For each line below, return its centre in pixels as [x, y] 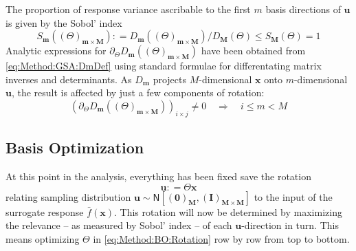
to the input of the [293, 196]
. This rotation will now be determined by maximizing [228, 211]
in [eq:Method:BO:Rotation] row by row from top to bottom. [221, 238]
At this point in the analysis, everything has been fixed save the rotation [158, 176]
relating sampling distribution [68, 196]
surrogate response [45, 211]
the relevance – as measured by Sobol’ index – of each [119, 225]
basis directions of [303, 9]
